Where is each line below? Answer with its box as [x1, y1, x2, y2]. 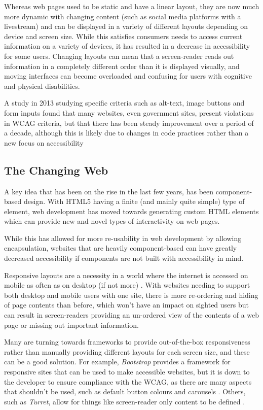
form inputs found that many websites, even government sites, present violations [4, 107, 254, 118]
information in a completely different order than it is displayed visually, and [4, 60, 240, 71]
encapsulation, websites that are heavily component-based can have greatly [4, 243, 237, 253]
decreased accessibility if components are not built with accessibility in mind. [4, 253, 244, 263]
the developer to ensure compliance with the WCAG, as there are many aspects [4, 376, 252, 387]
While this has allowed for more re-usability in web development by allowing [4, 232, 242, 243]
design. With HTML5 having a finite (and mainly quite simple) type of [23, 196, 245, 207]
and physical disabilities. [4, 80, 80, 91]
